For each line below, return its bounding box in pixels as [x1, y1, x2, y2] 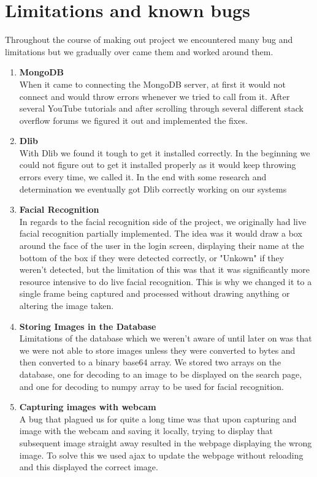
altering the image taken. [19, 299, 114, 311]
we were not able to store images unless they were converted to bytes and [19, 343, 296, 356]
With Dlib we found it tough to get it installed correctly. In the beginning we [19, 146, 310, 159]
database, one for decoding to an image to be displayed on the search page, [19, 367, 302, 380]
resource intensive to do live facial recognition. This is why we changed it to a [19, 275, 312, 288]
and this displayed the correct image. [19, 460, 158, 473]
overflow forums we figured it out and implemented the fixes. [19, 113, 248, 126]
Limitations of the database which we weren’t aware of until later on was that [19, 332, 312, 345]
